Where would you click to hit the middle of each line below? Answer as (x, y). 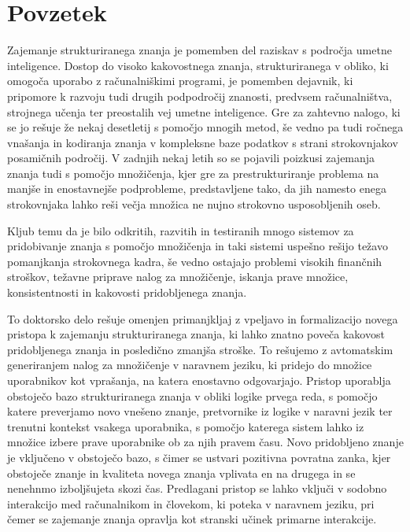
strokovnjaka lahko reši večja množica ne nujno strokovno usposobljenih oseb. (194, 204)
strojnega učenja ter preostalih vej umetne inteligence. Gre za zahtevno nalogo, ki (204, 111)
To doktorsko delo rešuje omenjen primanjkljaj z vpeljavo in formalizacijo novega (203, 318)
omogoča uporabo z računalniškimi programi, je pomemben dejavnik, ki (180, 81)
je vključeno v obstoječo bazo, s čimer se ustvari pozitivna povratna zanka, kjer (199, 457)
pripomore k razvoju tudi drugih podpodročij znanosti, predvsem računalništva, (200, 96)
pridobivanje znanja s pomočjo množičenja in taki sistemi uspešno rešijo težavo (198, 246)
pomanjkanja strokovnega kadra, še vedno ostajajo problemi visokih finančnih (195, 261)
